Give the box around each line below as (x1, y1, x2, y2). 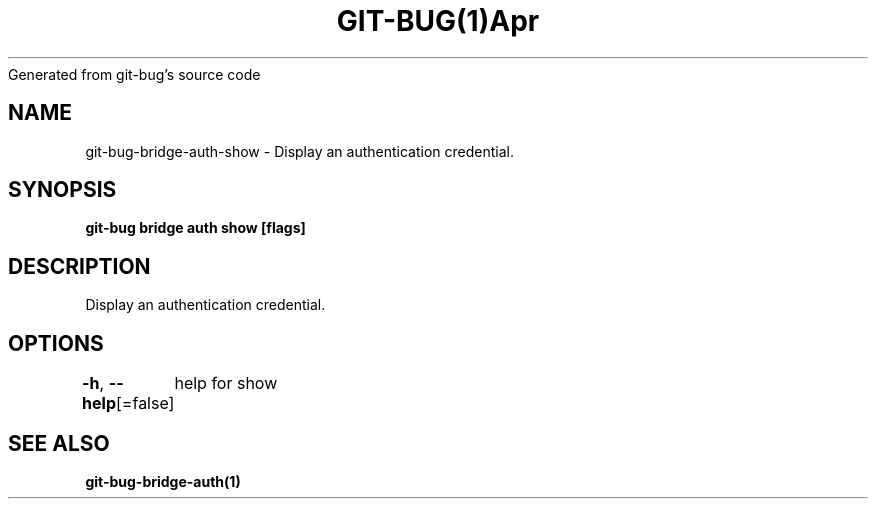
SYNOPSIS (8, 177, 117, 203)
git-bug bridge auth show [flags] (85, 219, 306, 237)
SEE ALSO (8, 430, 110, 456)
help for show (174, 373, 278, 394)
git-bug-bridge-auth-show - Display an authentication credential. (85, 142, 514, 160)
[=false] (116, 393, 175, 414)
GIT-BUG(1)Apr (336, 4, 540, 38)
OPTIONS (8, 330, 104, 356)
